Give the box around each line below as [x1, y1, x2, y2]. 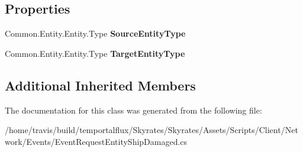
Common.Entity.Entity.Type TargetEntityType [5, 47, 185, 59]
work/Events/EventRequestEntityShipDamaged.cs [5, 135, 188, 147]
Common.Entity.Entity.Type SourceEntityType [5, 27, 186, 40]
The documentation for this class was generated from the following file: [5, 104, 262, 116]
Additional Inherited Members [5, 76, 196, 94]
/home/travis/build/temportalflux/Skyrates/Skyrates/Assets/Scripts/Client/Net [5, 124, 298, 136]
